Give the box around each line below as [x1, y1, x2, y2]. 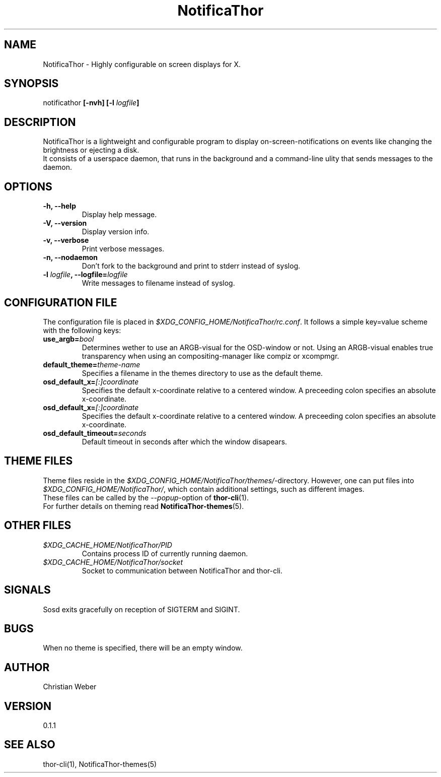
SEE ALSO [4, 738, 55, 751]
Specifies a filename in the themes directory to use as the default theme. [82, 368, 323, 377]
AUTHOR [4, 661, 50, 674]
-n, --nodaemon [43, 253, 98, 262]
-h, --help [43, 202, 76, 211]
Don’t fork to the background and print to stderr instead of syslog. [82, 262, 301, 271]
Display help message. [82, 210, 157, 219]
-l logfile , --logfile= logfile [43, 270, 128, 279]
